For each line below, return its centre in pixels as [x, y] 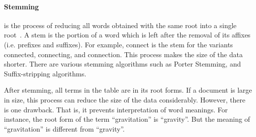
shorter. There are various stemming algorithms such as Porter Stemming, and [123, 64]
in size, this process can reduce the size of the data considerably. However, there [125, 99]
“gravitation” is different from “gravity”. [64, 128]
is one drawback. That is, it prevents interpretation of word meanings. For [116, 109]
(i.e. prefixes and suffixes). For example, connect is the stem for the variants [119, 44]
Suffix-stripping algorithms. [45, 73]
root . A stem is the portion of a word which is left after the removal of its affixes [127, 35]
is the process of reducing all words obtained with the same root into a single [120, 25]
